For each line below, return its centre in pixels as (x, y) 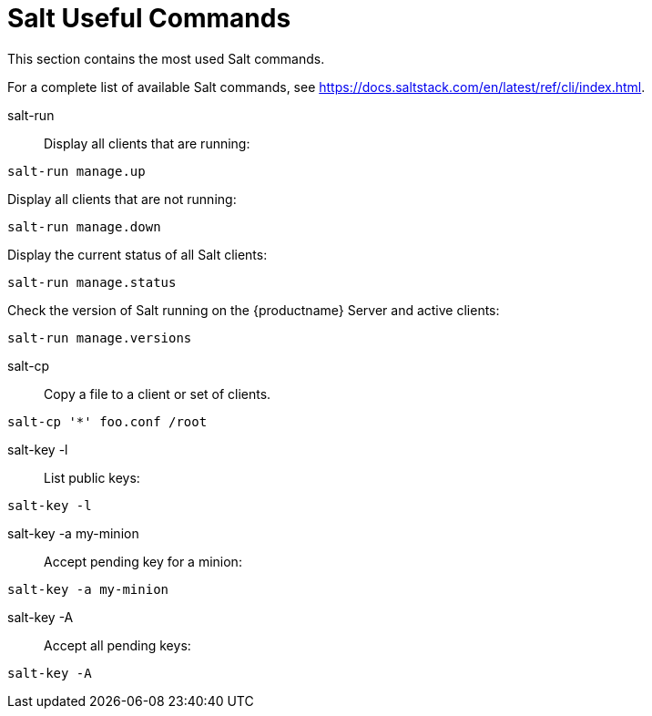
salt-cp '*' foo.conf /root (107, 421)
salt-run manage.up (76, 171)
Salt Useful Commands (149, 18)
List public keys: (92, 477)
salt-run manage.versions (100, 338)
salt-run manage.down (84, 226)
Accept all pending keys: (117, 645)
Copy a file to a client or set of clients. (158, 394)
